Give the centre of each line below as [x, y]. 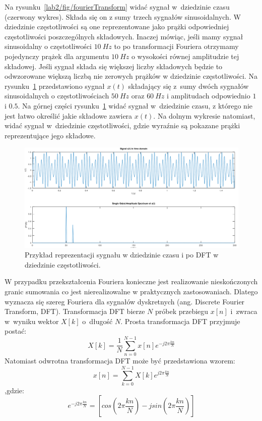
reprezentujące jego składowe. [50, 135]
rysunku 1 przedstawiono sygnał [55, 86]
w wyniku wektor [32, 321]
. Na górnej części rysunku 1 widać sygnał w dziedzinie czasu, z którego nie [135, 105]
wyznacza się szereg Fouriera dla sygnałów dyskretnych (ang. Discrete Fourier [125, 301]
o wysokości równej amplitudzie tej [185, 56]
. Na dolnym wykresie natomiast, [204, 115]
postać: [16, 331]
